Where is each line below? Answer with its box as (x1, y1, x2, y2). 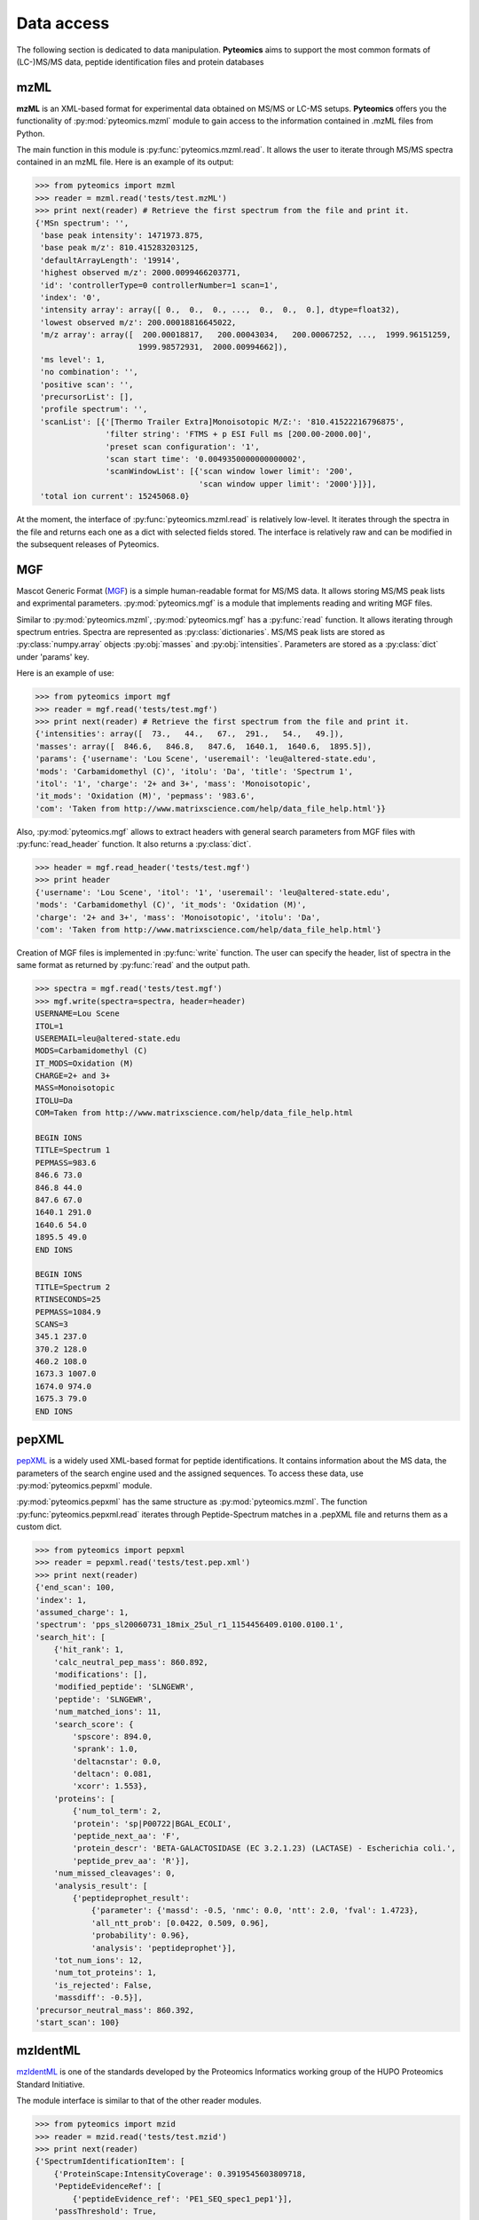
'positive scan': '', (40, 379, 134, 390)
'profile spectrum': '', (40, 404, 148, 415)
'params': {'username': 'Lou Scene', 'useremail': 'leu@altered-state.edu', (35, 754, 377, 764)
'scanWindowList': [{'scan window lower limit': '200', (105, 466, 354, 477)
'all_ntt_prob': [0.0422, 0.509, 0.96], (90, 1918, 270, 1928)
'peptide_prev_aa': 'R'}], (72, 1856, 190, 1866)
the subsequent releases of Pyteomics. (16, 538, 160, 550)
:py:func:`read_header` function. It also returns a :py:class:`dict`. (16, 839, 252, 850)
